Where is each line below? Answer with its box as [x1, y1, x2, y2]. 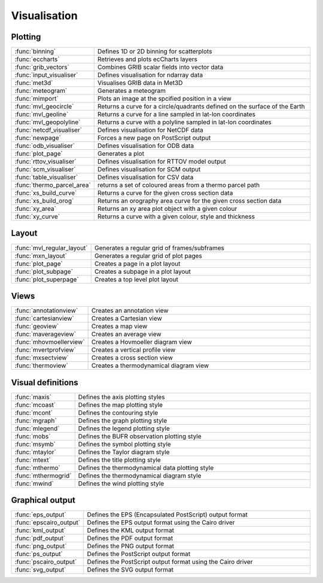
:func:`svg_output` [14, 566, 66, 574]
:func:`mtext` [14, 455, 51, 464]
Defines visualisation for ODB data [97, 141, 194, 150]
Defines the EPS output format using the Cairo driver [87, 518, 236, 527]
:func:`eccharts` [14, 55, 60, 64]
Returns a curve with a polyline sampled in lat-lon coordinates [97, 118, 272, 126]
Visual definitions [11, 377, 78, 388]
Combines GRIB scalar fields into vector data [97, 63, 224, 71]
